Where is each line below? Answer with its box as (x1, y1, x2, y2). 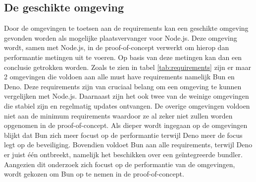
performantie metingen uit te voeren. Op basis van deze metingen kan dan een (4, 52, 242, 62)
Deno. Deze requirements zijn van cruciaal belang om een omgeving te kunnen (4, 81, 242, 91)
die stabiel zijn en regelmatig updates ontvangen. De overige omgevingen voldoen (4, 100, 250, 111)
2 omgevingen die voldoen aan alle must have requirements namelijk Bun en (4, 71, 235, 82)
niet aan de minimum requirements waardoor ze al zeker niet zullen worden (4, 110, 233, 121)
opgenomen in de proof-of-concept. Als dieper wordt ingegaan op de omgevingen (4, 120, 248, 130)
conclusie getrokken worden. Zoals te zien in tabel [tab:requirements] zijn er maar (4, 61, 252, 72)
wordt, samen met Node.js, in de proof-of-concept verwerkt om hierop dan (4, 42, 229, 53)
